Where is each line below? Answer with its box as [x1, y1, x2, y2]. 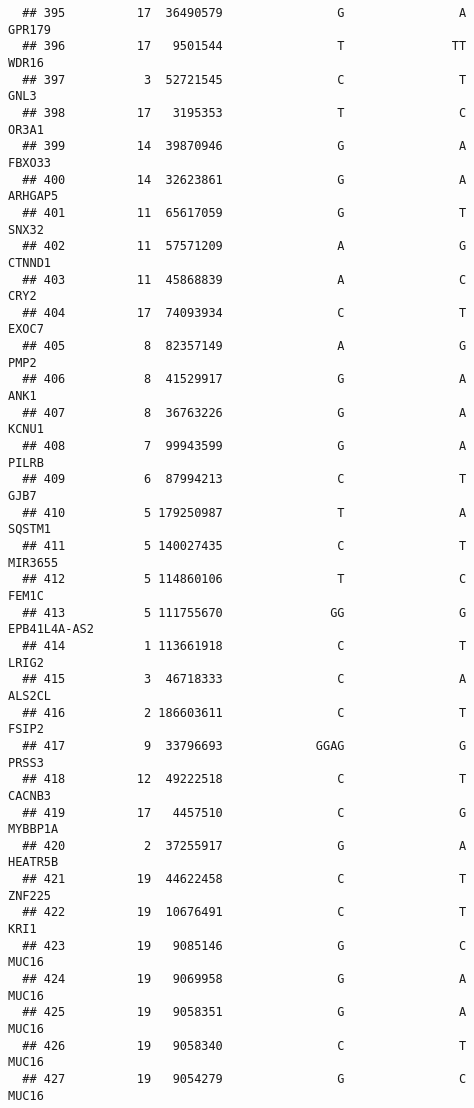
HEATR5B [8, 855, 59, 870]
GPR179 [8, 22, 51, 37]
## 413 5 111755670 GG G [22, 605, 467, 620]
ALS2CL [8, 688, 51, 703]
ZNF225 [8, 888, 51, 903]
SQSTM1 [8, 522, 51, 537]
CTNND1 [8, 255, 51, 270]
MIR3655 [8, 555, 59, 570]
